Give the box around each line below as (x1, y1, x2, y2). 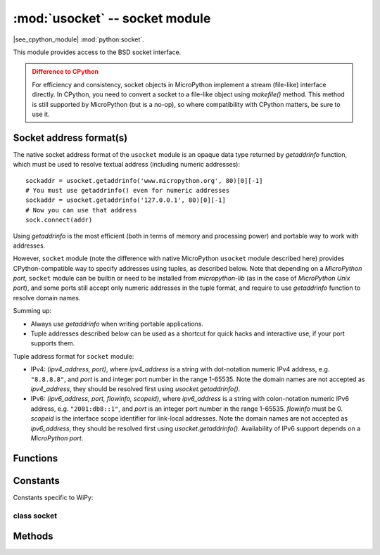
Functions (13, 452, 58, 464)
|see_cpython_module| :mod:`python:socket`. (13, 35, 144, 44)
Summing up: (13, 307, 52, 315)
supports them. (30, 339, 75, 347)
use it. (32, 110, 50, 118)
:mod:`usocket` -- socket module (13, 11, 211, 26)
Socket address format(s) (13, 132, 128, 143)
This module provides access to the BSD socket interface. (13, 48, 182, 56)
